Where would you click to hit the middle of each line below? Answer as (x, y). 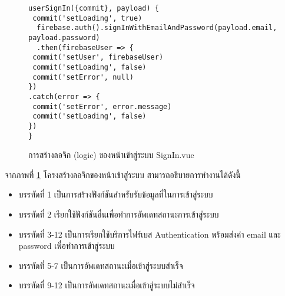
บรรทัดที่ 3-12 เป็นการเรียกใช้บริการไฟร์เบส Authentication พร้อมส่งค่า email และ (150, 234)
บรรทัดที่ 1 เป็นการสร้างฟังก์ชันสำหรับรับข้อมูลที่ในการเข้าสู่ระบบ (116, 194)
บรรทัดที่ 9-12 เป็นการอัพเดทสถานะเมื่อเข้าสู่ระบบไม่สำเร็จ (107, 285)
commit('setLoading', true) (87, 18)
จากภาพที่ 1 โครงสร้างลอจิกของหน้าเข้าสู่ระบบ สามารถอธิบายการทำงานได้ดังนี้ (123, 174)
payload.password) (64, 37)
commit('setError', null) (83, 77)
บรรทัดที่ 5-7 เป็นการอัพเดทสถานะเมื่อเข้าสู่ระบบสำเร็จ (101, 265)
